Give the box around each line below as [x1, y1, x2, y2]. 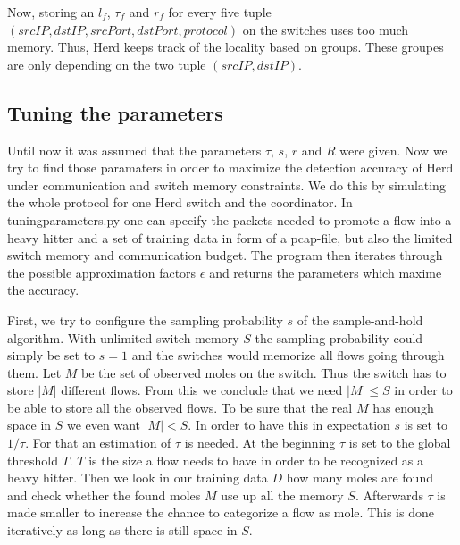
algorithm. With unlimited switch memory [7, 328, 239, 347]
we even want [66, 415, 141, 434]
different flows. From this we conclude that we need [61, 381, 343, 399]
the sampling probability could [255, 328, 423, 347]
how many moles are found [286, 468, 433, 487]
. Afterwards [355, 485, 423, 504]
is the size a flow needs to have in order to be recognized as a [88, 450, 424, 469]
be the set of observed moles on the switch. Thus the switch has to [81, 363, 447, 381]
